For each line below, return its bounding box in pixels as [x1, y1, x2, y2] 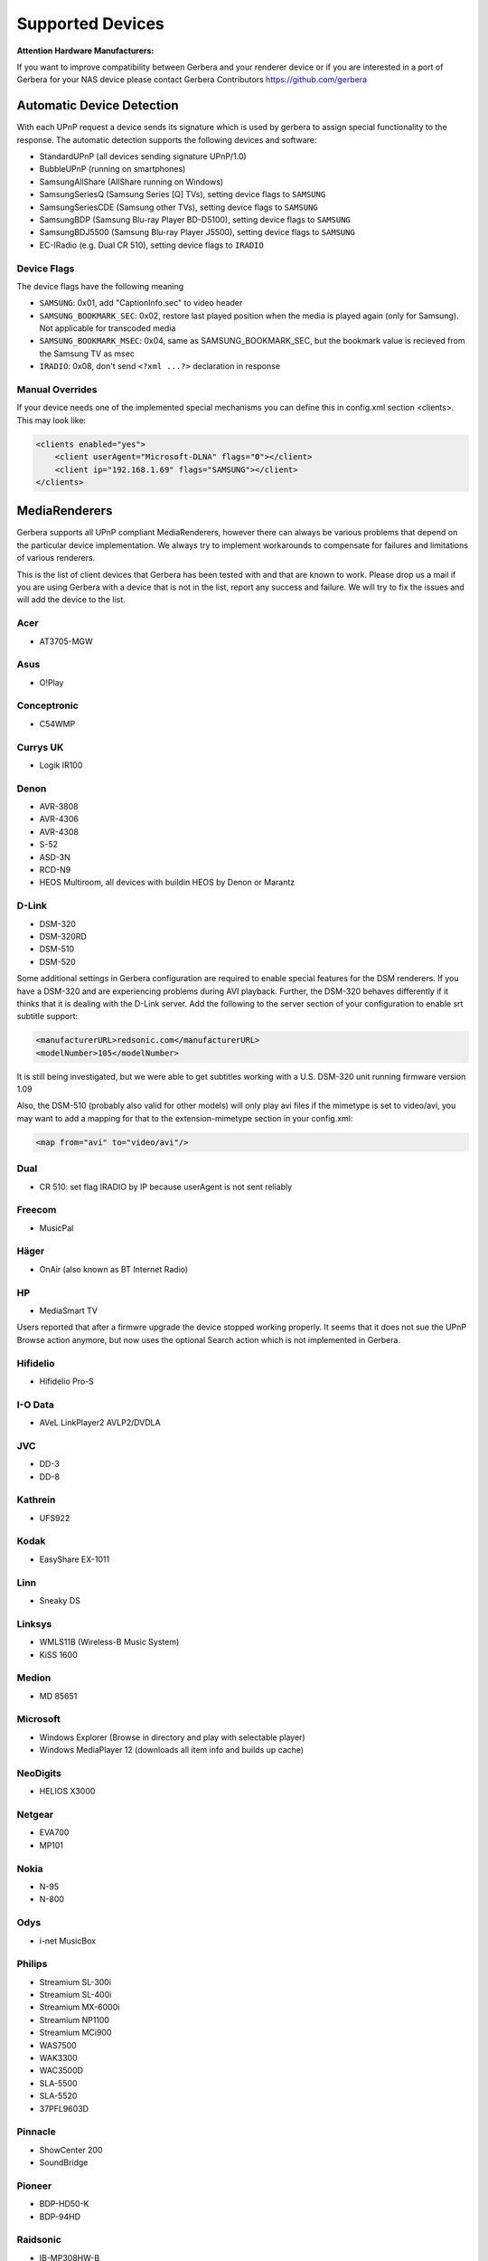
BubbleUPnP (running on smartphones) [39, 164, 186, 175]
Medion [16, 1671, 52, 1684]
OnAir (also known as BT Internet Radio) [39, 1263, 189, 1274]
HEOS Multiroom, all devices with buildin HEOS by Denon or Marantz [39, 877, 296, 888]
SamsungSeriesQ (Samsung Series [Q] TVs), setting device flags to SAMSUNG [39, 189, 326, 200]
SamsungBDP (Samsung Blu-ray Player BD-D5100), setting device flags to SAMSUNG [39, 213, 352, 225]
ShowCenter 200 [39, 2144, 103, 2155]
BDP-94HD [39, 2211, 81, 2222]
